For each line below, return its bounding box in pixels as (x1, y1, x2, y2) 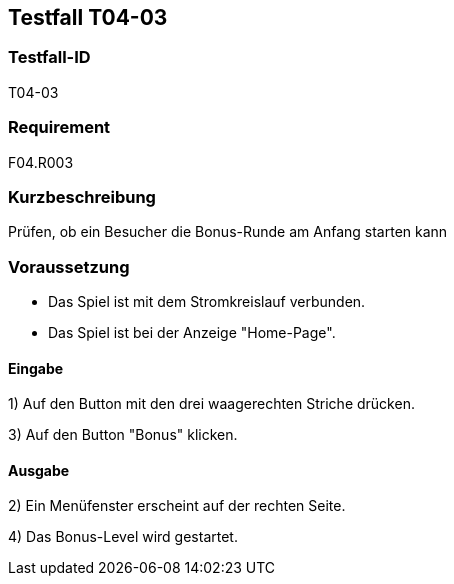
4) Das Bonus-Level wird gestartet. (8, 528, 238, 546)
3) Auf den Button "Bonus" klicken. (8, 426, 238, 444)
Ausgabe (8, 461, 70, 479)
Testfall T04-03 (8, 5, 168, 30)
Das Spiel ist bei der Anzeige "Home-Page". (48, 324, 336, 342)
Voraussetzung (8, 256, 130, 277)
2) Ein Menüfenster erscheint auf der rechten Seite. (8, 497, 346, 515)
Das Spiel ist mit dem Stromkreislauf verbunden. (48, 293, 366, 311)
